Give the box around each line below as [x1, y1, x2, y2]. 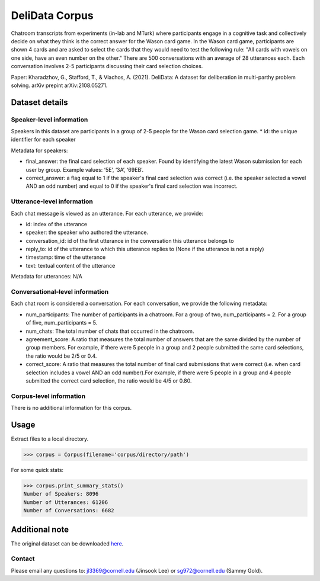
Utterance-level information [11, 197, 93, 206]
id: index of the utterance [25, 220, 88, 227]
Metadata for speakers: [11, 147, 68, 154]
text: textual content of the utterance [25, 262, 116, 269]
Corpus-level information [11, 391, 86, 400]
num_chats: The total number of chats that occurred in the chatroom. [25, 328, 194, 335]
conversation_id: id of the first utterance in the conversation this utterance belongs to [25, 237, 234, 244]
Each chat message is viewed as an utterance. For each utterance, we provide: [11, 210, 204, 217]
